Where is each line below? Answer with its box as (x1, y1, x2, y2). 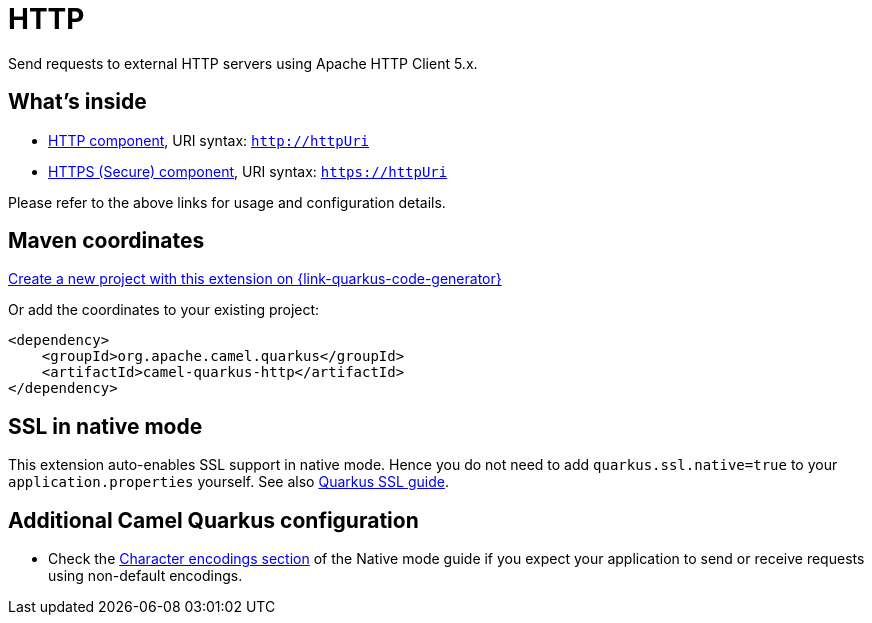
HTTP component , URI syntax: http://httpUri (48, 131, 370, 149)
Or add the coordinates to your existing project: (8, 301, 320, 319)
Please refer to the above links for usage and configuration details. (8, 193, 446, 211)
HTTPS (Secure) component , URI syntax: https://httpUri (48, 162, 448, 180)
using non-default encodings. (48, 567, 243, 585)
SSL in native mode (8, 413, 203, 439)
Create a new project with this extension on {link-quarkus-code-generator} (8, 270, 502, 288)
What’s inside (8, 89, 147, 115)
